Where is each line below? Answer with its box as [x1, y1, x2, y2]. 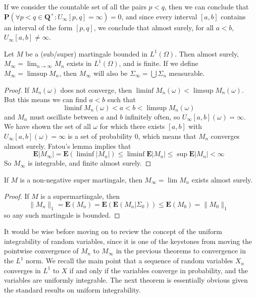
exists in [66, 58, 92, 68]
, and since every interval [121, 11, 198, 21]
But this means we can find [4, 94, 87, 105]
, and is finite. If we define [119, 58, 199, 68]
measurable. [168, 67, 205, 78]
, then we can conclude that [164, 1, 249, 11]
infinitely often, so [125, 111, 180, 121]
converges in [4, 265, 41, 275]
